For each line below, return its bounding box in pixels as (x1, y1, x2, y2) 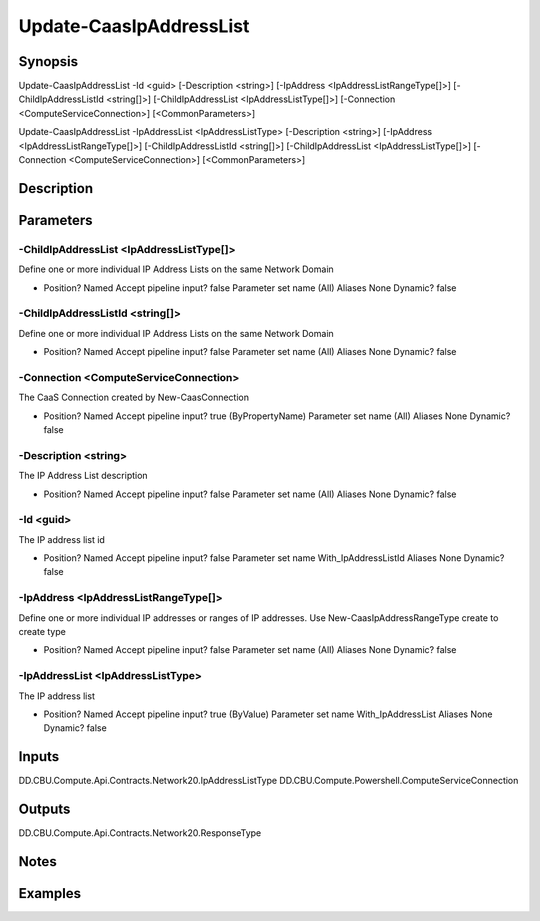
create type (18, 626, 67, 638)
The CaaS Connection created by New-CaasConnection (18, 391, 250, 404)
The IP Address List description (18, 470, 149, 482)
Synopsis (18, 53, 79, 70)
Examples (18, 885, 82, 902)
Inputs (18, 748, 60, 765)
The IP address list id (18, 533, 105, 545)
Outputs (18, 801, 71, 818)
